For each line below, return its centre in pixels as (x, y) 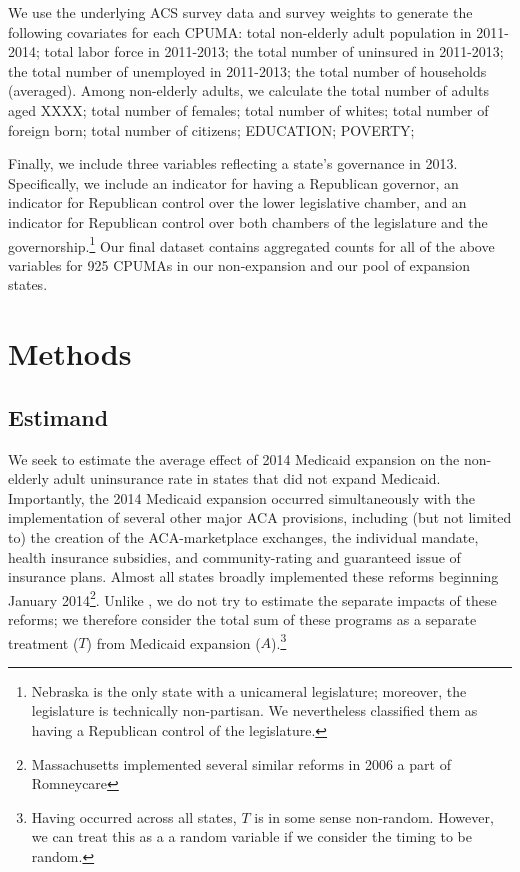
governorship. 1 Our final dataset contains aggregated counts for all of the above (251, 244)
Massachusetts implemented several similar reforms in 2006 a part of (241, 763)
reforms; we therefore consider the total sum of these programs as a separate (242, 618)
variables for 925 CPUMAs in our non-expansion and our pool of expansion (239, 264)
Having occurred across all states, (134, 816)
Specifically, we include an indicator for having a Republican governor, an (233, 182)
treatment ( (43, 642)
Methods (70, 353)
